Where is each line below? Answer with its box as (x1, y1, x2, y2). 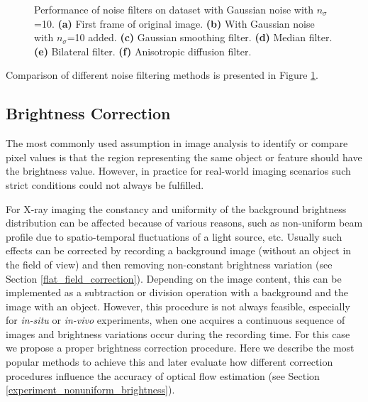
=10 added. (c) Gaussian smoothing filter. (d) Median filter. (67, 30, 333, 45)
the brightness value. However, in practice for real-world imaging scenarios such (6, 163, 351, 178)
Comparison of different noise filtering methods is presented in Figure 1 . (6, 67, 319, 82)
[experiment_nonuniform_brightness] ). (6, 382, 175, 397)
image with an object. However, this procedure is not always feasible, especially (6, 298, 350, 313)
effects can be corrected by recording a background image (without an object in (6, 243, 352, 258)
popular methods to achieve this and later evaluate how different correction (6, 354, 333, 369)
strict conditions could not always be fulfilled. (6, 177, 204, 192)
